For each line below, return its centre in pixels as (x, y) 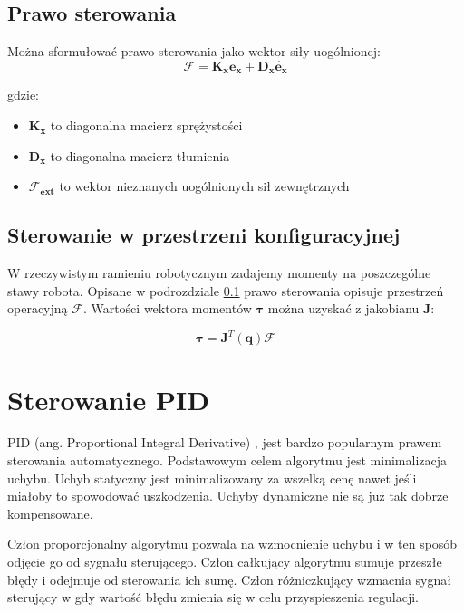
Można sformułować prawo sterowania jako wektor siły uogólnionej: (194, 51)
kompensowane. (50, 513)
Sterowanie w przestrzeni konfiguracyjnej (204, 235)
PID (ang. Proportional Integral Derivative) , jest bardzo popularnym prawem (225, 442)
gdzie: (23, 95)
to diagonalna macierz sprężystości (146, 125)
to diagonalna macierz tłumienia (140, 155)
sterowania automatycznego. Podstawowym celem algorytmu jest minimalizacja (227, 460)
